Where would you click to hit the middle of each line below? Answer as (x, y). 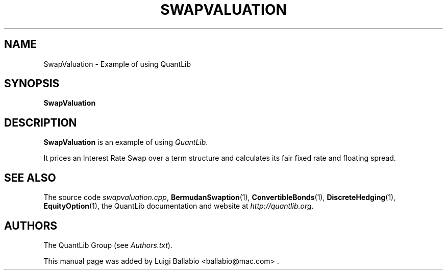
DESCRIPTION (41, 122)
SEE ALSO (30, 178)
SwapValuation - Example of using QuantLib (117, 64)
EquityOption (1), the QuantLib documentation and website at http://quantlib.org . (179, 206)
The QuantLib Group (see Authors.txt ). (108, 245)
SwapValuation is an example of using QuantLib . (126, 142)
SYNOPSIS (32, 84)
